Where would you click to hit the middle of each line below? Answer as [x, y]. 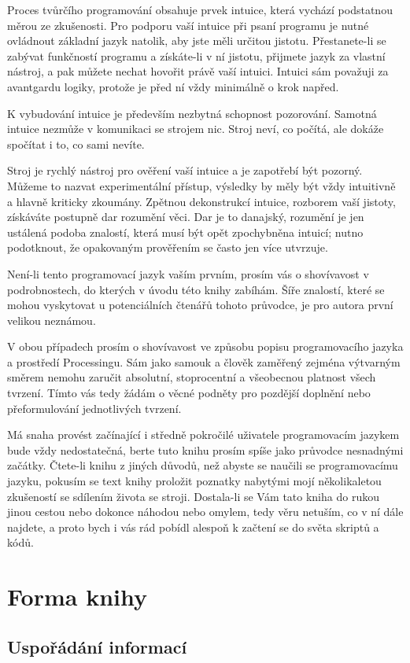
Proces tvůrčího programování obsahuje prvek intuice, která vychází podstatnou [200, 9]
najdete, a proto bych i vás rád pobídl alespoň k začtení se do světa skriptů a [193, 527]
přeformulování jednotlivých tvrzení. [94, 408]
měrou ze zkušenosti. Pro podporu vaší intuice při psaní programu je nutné [188, 25]
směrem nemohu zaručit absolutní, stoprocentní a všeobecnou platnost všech [192, 377]
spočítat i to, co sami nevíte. [76, 144]
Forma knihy [77, 597]
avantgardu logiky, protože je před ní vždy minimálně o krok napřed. [173, 86]
